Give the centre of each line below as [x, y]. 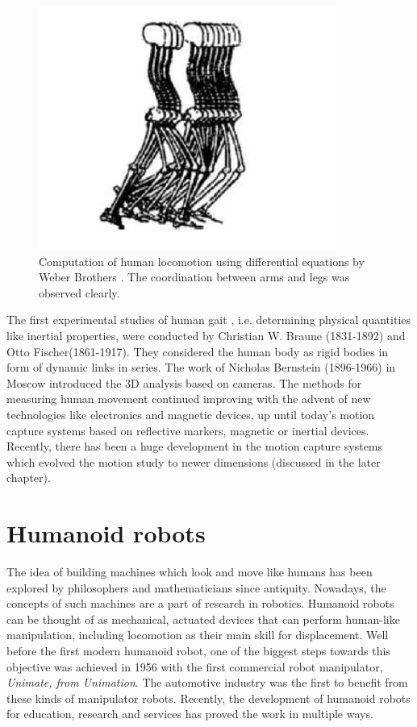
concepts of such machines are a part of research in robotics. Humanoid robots [200, 603]
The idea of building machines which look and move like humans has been [190, 572]
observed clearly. [79, 292]
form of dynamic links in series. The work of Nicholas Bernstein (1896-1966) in [201, 367]
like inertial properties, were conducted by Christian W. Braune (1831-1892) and [206, 335]
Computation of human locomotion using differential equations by [202, 261]
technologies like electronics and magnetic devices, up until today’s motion [191, 414]
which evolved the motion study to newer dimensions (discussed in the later [194, 461]
